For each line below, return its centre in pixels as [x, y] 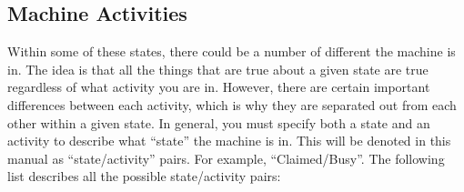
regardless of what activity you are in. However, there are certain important [219, 87]
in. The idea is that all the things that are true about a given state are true [218, 69]
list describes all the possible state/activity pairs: [144, 176]
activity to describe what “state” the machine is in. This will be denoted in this [229, 141]
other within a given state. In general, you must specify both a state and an [219, 122]
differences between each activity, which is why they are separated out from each [232, 104]
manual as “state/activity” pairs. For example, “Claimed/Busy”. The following [226, 158]
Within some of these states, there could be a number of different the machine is [232, 51]
